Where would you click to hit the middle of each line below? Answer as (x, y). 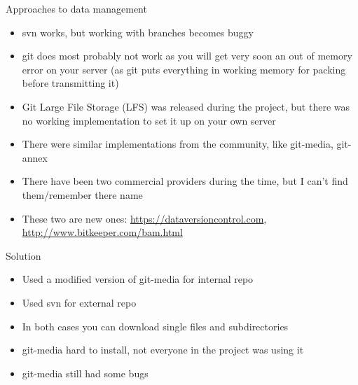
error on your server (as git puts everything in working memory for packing (184, 69)
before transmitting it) (70, 83)
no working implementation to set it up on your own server (149, 120)
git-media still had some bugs (85, 373)
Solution (23, 255)
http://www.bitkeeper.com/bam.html (102, 232)
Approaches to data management (76, 8)
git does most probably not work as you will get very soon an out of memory (187, 56)
